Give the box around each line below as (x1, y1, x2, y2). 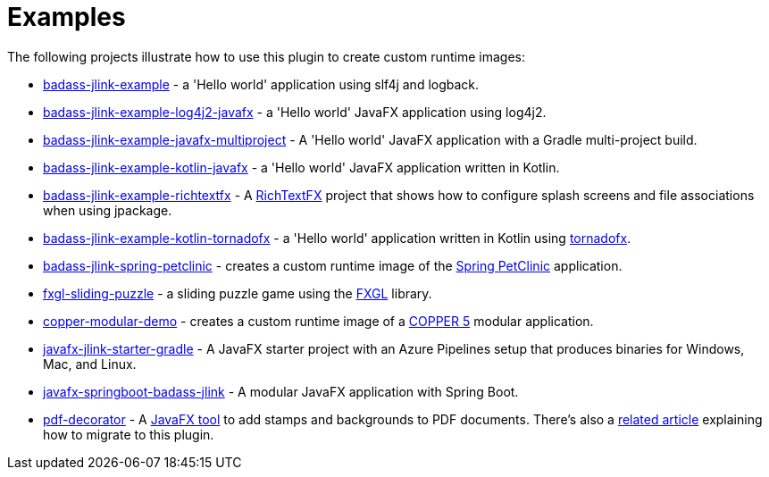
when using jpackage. (43, 202, 172, 218)
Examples (7, 2, 126, 32)
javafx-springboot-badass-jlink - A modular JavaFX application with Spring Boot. (43, 383, 519, 399)
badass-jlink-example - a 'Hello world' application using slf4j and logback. (43, 76, 480, 92)
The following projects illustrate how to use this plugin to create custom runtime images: (7, 48, 525, 64)
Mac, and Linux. (43, 356, 137, 372)
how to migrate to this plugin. (43, 426, 214, 442)
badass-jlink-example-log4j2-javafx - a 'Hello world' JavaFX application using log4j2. (43, 104, 547, 120)
